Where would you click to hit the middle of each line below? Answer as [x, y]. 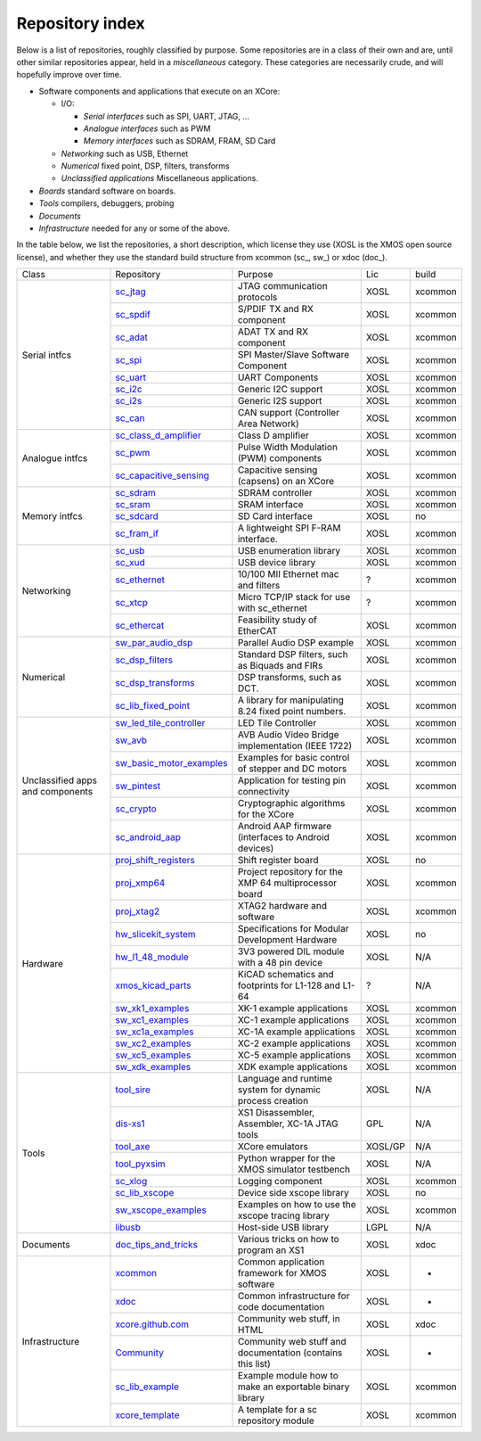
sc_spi [129, 360]
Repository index [81, 23]
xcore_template [147, 1415]
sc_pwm [133, 453]
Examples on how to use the [297, 1205]
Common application [281, 1262]
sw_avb [131, 740]
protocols [257, 297]
